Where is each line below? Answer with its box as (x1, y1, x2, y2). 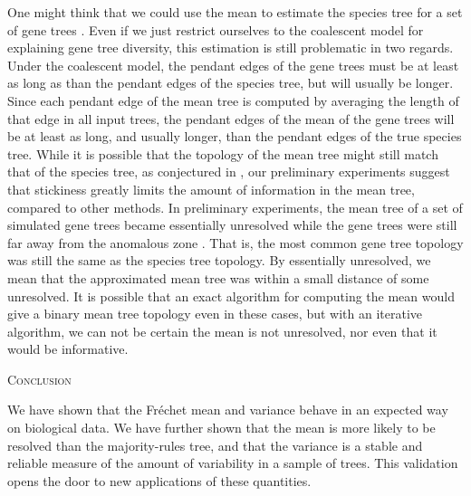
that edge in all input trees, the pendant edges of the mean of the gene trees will (7, 109, 455, 128)
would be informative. (7, 339, 129, 358)
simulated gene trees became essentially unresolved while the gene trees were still (7, 215, 457, 234)
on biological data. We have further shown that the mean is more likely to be (7, 418, 436, 437)
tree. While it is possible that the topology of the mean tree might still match (7, 144, 438, 163)
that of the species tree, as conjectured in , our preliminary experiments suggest (7, 162, 450, 181)
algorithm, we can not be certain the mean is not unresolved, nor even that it (7, 321, 437, 340)
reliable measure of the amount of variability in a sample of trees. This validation (7, 453, 458, 472)
